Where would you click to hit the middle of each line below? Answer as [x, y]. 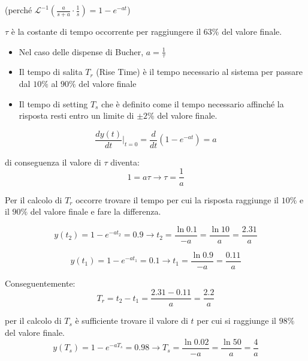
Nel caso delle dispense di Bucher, [81, 51]
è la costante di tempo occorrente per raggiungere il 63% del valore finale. [147, 31]
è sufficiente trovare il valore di [132, 321]
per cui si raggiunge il [237, 321]
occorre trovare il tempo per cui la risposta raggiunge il [177, 199]
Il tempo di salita [51, 72]
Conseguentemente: [40, 283]
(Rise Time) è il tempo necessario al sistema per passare [199, 72]
